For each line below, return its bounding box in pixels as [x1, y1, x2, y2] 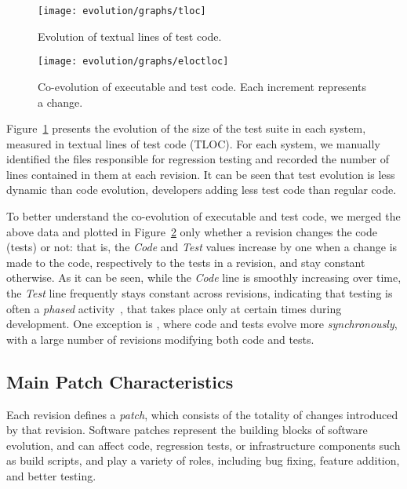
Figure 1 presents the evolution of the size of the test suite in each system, [6, 120, 366, 137]
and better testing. [6, 467, 96, 484]
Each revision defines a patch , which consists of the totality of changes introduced [6, 406, 398, 422]
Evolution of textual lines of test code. [38, 27, 222, 44]
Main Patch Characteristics [6, 369, 234, 393]
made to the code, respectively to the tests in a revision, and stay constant [6, 254, 365, 270]
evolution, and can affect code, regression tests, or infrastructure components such [6, 436, 401, 453]
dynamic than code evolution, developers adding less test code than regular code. [6, 181, 397, 198]
